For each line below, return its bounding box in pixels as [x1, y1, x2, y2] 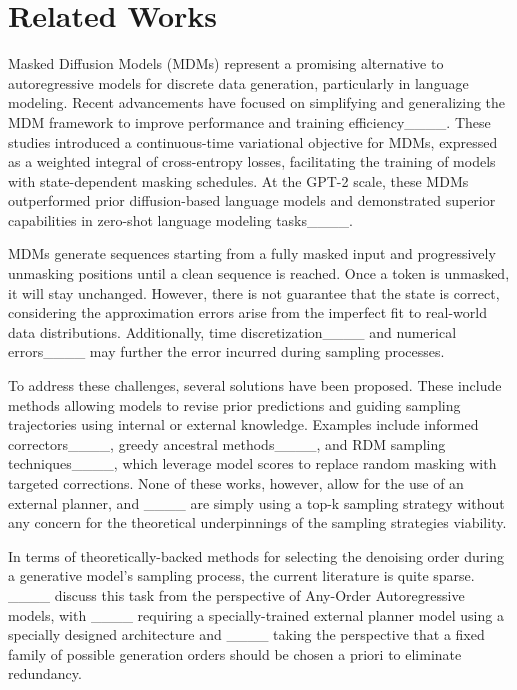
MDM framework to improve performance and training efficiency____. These [8, 111, 491, 132]
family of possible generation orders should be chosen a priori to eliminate [8, 643, 462, 664]
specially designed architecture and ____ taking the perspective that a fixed [8, 624, 485, 645]
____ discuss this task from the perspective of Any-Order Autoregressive [8, 584, 465, 605]
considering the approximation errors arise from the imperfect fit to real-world [8, 302, 487, 323]
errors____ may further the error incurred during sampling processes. [8, 341, 445, 362]
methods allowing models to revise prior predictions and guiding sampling [8, 394, 461, 415]
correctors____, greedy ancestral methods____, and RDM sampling [8, 433, 446, 454]
